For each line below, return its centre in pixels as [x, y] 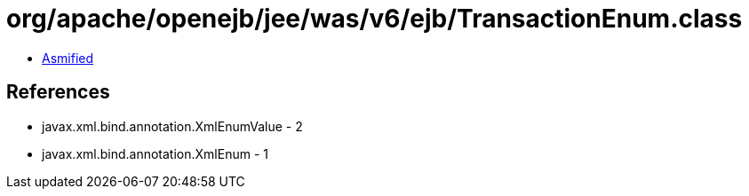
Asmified [68, 58]
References [58, 92]
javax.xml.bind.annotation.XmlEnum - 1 [155, 153]
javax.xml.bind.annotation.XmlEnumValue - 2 [172, 126]
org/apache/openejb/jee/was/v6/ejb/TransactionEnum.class [374, 19]
